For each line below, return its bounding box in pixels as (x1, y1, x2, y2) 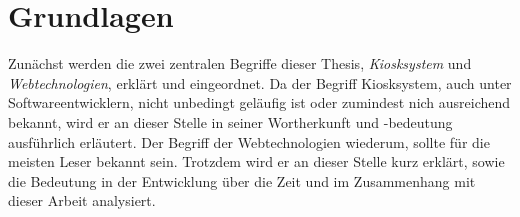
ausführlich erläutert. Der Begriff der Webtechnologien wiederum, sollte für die (8, 131, 490, 152)
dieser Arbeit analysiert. (8, 190, 156, 211)
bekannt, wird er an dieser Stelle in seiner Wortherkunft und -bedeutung (8, 111, 453, 132)
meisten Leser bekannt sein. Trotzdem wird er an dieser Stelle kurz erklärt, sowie (8, 151, 505, 172)
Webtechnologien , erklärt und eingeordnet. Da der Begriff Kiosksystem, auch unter (8, 72, 512, 93)
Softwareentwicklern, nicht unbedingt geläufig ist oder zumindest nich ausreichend (8, 92, 511, 113)
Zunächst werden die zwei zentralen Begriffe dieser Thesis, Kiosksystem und (8, 53, 472, 74)
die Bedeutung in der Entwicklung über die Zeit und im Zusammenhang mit (8, 170, 476, 191)
